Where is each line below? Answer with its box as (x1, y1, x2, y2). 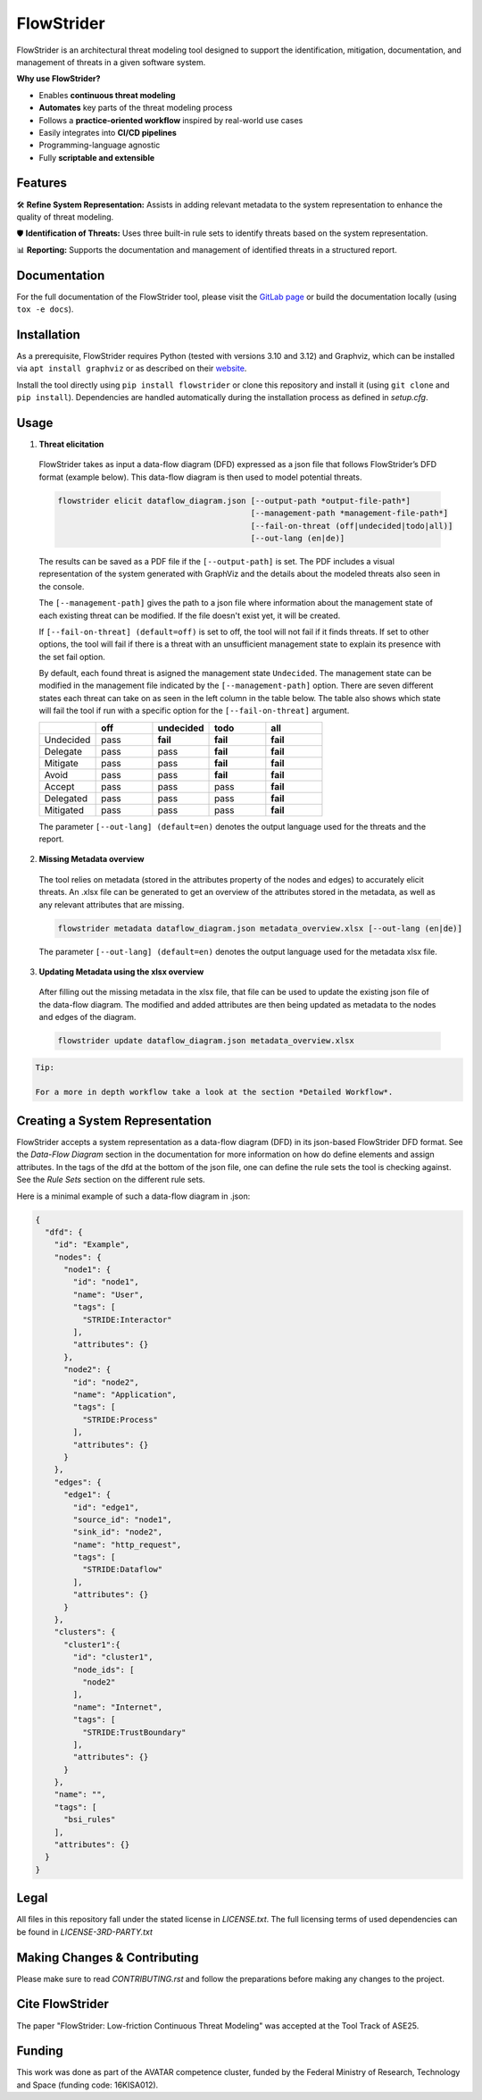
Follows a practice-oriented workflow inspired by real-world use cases (38, 114, 303, 125)
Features (16, 175, 67, 191)
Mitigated (44, 804, 85, 816)
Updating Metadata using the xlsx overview (38, 966, 204, 977)
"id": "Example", (54, 1240, 130, 1250)
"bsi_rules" (63, 1814, 116, 1825)
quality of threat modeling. (16, 211, 114, 222)
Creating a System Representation (16, 1113, 212, 1128)
